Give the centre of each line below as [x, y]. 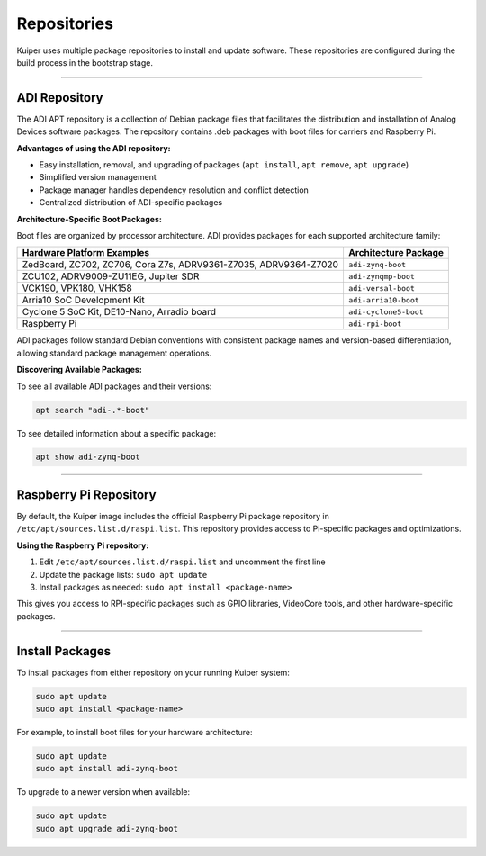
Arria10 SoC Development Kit [84, 300]
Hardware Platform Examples [86, 253]
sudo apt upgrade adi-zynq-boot [107, 829]
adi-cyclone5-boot [386, 312]
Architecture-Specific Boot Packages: [89, 219]
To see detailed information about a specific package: [116, 433]
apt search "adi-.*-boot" [93, 410]
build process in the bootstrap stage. [85, 62]
